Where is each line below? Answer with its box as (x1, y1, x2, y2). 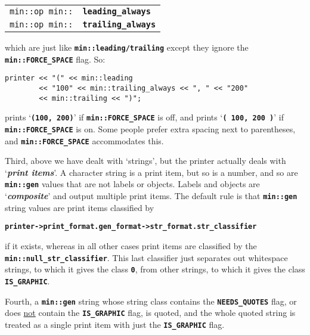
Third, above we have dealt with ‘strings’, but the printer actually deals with (5, 154, 286, 167)
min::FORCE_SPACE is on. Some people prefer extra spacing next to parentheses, (5, 122, 296, 135)
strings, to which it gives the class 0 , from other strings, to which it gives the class (5, 263, 305, 275)
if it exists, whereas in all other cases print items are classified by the (5, 240, 257, 252)
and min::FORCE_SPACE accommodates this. (5, 134, 164, 147)
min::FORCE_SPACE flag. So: (5, 52, 106, 65)
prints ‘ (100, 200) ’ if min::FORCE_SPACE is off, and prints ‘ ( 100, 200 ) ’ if (5, 111, 284, 123)
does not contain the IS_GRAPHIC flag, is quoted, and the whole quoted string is (5, 306, 296, 319)
